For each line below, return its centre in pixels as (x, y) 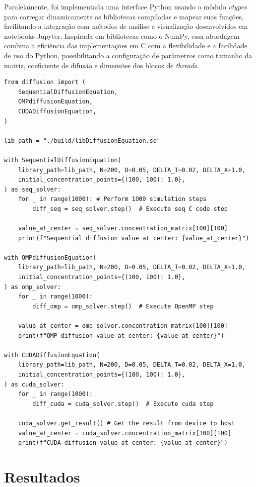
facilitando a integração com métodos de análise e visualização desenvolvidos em (126, 26)
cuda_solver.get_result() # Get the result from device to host (127, 423)
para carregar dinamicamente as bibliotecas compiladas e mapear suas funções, (124, 16)
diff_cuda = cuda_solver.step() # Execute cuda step (123, 404)
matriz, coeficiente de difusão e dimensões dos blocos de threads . (101, 65)
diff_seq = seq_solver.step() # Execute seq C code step (130, 209)
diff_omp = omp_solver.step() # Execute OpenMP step (123, 306)
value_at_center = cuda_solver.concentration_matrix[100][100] (125, 433)
